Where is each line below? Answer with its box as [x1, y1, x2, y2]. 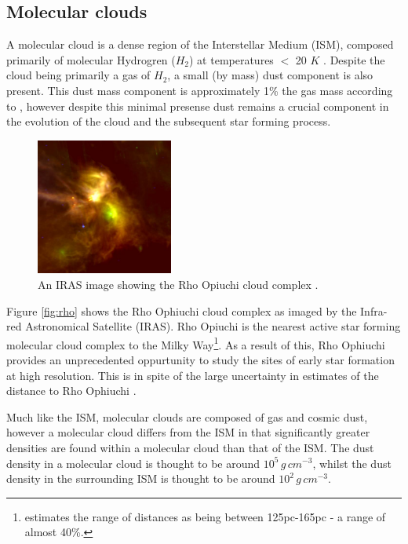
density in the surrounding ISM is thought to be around [6, 470, 275, 487]
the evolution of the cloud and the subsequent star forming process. [6, 113, 331, 130]
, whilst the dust [312, 455, 392, 471]
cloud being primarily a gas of [6, 67, 151, 83]
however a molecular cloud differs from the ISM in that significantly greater [6, 424, 370, 440]
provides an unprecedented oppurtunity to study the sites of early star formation [6, 351, 395, 367]
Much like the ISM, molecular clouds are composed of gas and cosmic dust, [6, 408, 368, 425]
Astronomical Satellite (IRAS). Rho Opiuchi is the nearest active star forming [25, 318, 401, 334]
